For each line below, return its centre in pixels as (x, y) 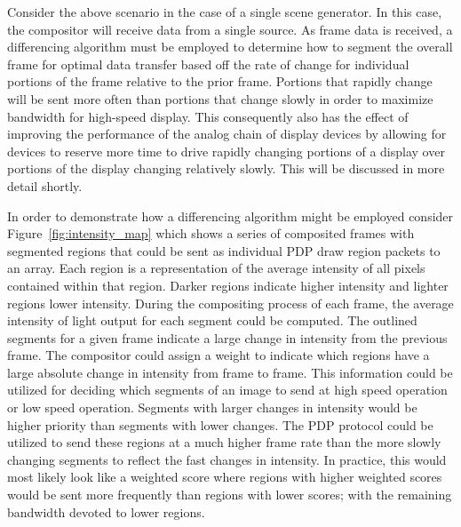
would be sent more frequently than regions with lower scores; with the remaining (230, 495)
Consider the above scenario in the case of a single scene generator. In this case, (225, 12)
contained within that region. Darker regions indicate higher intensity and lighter (228, 285)
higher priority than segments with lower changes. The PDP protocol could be (220, 424)
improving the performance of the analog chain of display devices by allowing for (227, 134)
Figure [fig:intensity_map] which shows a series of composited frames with (211, 233)
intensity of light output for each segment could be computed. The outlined (212, 320)
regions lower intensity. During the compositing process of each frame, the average (230, 303)
